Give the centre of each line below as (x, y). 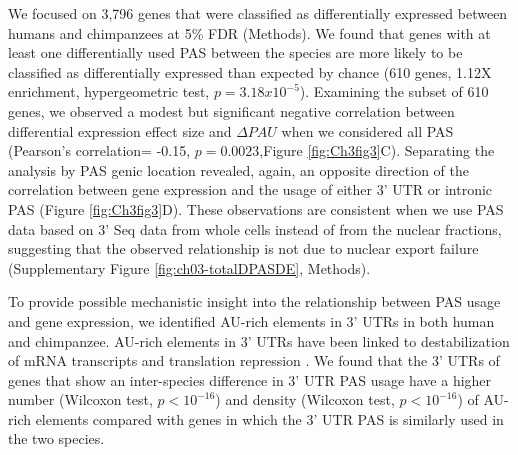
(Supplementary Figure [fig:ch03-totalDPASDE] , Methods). (189, 267)
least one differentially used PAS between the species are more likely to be (235, 52)
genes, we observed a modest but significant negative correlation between (231, 110)
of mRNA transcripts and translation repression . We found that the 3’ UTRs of (254, 360)
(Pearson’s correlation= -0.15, (99, 150)
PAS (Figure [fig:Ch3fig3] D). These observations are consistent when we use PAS (256, 208)
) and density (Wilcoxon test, (305, 399)
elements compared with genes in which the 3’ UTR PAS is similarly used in (269, 418)
